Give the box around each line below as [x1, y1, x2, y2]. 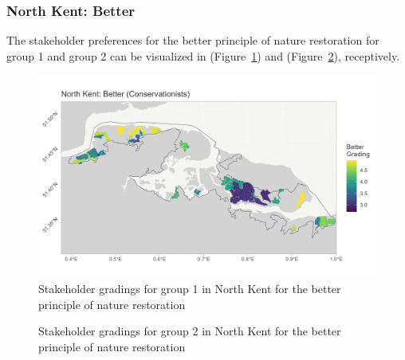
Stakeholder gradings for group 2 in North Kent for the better [38, 323, 341, 339]
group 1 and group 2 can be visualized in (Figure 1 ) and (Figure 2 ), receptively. [6, 47, 400, 64]
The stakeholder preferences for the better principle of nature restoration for [6, 32, 379, 49]
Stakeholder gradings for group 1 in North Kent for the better [38, 280, 341, 297]
